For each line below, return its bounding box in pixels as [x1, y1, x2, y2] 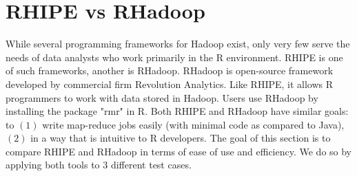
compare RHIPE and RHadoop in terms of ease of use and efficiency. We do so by [6, 144, 352, 158]
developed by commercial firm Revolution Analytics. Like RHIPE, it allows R [6, 76, 334, 91]
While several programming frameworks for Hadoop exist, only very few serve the [6, 36, 350, 51]
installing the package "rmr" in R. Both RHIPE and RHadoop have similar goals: [6, 104, 349, 118]
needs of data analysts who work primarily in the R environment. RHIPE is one [6, 49, 343, 64]
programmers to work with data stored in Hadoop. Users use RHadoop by [6, 90, 318, 104]
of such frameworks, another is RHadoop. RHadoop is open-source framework [6, 63, 334, 78]
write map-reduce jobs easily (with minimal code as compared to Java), [42, 117, 345, 131]
